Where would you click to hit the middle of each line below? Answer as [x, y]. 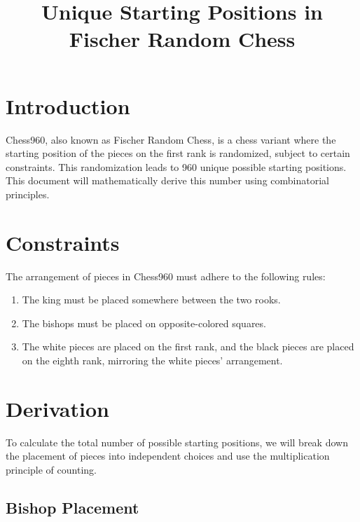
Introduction [68, 105]
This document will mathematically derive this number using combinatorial [167, 180]
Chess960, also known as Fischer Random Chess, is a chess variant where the [171, 139]
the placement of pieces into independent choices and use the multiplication [168, 456]
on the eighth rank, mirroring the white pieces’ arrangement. [152, 360]
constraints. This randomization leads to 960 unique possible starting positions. [176, 166]
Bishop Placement [72, 507]
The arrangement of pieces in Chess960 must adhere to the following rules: [166, 276]
